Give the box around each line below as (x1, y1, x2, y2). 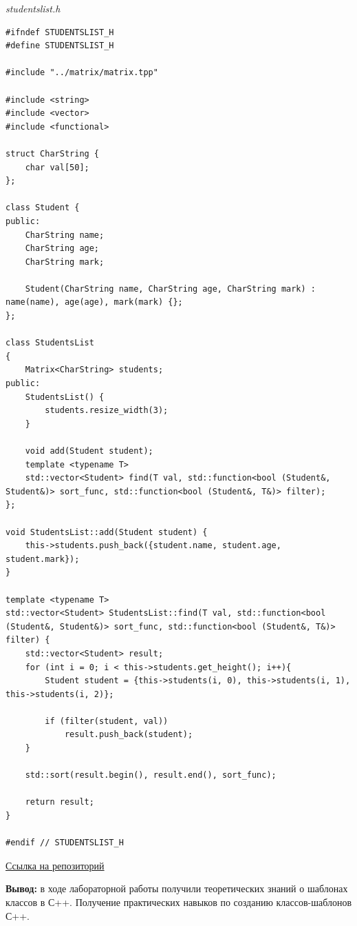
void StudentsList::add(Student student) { (6, 527, 208, 537)
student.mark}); (6, 554, 80, 564)
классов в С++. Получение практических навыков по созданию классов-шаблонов (6, 895, 352, 909)
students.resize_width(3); (45, 405, 169, 416)
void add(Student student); (25, 446, 153, 456)
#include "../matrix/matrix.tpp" (6, 68, 158, 78)
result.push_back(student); (64, 729, 193, 740)
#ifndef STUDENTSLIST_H (6, 27, 114, 37)
